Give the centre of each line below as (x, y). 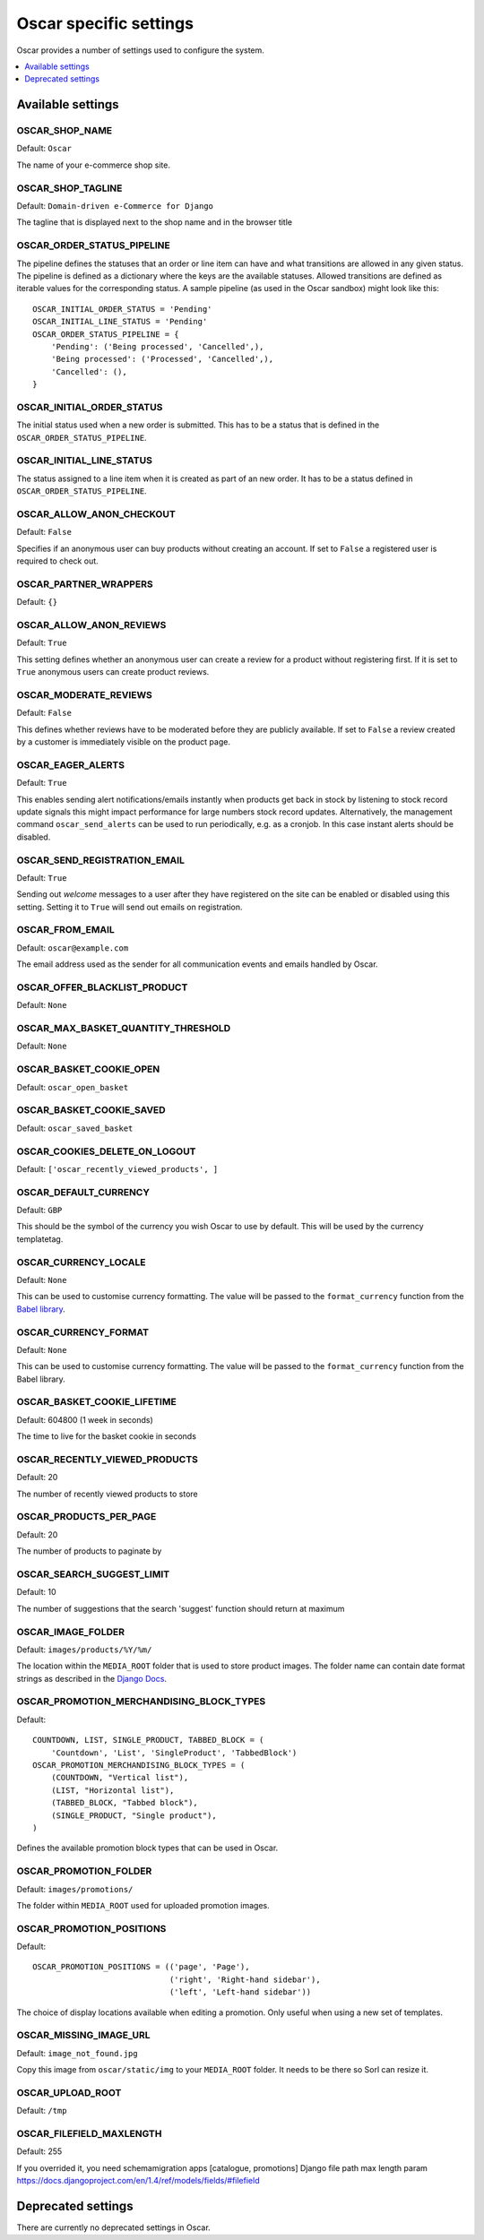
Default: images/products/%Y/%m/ (84, 1650)
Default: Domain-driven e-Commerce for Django (115, 206)
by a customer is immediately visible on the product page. (123, 742)
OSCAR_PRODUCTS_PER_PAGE (86, 1517)
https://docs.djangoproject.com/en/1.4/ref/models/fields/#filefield (138, 2181)
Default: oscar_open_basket (73, 1087)
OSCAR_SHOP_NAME (65, 131)
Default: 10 (37, 1592)
